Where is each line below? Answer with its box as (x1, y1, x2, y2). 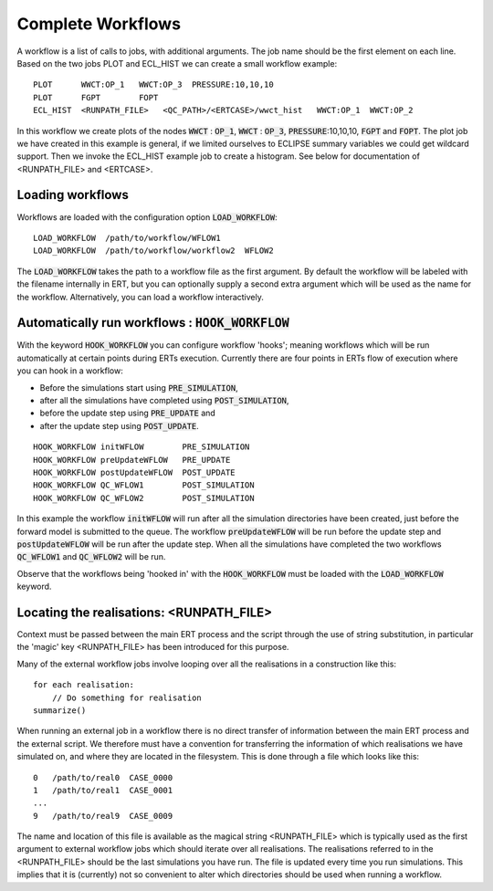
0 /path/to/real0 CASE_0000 (33, 772, 173, 782)
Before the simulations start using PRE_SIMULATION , (39, 382, 238, 393)
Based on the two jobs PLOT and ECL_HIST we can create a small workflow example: (16, 58, 338, 68)
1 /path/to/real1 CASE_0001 (33, 785, 173, 795)
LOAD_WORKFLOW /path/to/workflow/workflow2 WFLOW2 (33, 246, 274, 256)
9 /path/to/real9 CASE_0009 (33, 811, 173, 821)
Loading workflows (16, 187, 130, 203)
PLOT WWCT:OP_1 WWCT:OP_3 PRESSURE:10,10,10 (33, 79, 274, 90)
